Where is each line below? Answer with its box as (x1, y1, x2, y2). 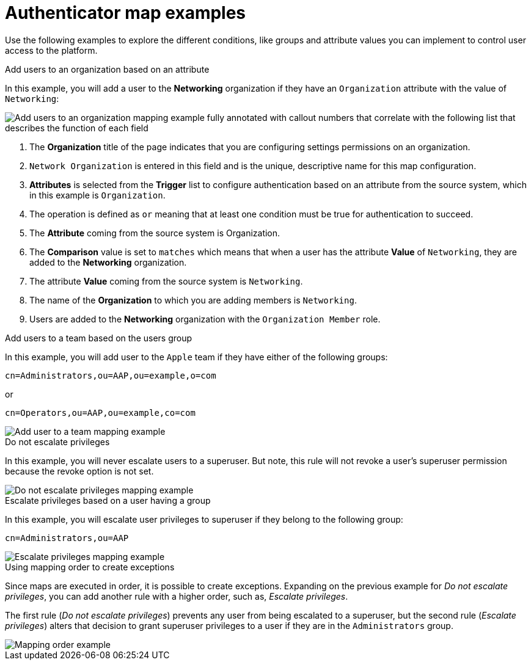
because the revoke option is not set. (5, 465, 154, 476)
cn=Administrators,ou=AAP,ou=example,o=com (5, 370, 216, 380)
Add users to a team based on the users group (5, 332, 192, 343)
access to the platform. (5, 45, 98, 56)
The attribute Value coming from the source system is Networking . (29, 275, 303, 286)
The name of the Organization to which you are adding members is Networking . (29, 294, 357, 305)
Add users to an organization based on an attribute (5, 64, 210, 74)
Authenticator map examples (5, 2, 246, 23)
